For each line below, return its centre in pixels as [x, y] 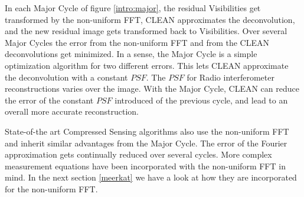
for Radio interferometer [231, 77]
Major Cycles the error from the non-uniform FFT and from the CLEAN [137, 42]
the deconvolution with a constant [66, 77]
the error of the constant [49, 100]
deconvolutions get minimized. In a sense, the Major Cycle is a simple [131, 54]
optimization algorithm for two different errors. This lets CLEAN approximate [147, 65]
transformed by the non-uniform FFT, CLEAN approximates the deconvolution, [150, 19]
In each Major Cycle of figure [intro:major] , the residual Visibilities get [133, 8]
